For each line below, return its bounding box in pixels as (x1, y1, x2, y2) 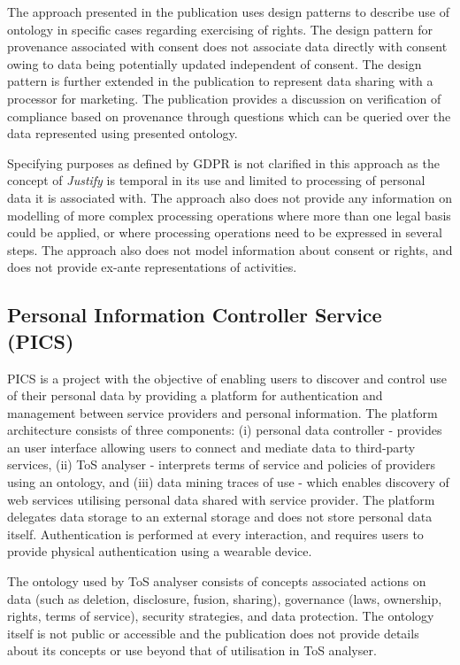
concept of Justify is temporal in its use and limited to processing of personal (7, 171, 425, 189)
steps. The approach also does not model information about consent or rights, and (7, 240, 453, 259)
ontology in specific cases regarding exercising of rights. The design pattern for (7, 19, 433, 38)
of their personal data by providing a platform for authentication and (7, 386, 383, 405)
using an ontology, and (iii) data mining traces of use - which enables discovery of (7, 473, 449, 491)
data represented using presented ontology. (7, 124, 238, 143)
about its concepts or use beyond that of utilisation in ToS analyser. (7, 641, 377, 660)
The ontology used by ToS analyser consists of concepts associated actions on (7, 572, 426, 591)
